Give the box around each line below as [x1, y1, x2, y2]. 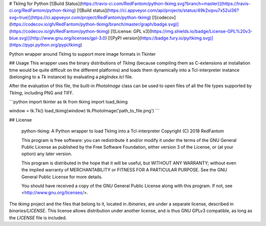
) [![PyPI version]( [105, 35, 141, 41]
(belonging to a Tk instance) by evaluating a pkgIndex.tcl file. [9, 74, 133, 80]
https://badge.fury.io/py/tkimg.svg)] [140, 35, 214, 41]
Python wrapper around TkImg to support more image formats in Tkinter [9, 51, 156, 57]
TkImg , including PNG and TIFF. [9, 90, 74, 96]
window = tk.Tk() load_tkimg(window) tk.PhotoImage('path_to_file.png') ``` [9, 108, 160, 114]
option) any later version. [21, 151, 72, 157]
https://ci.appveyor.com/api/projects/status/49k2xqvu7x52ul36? [108, 7, 239, 13]
